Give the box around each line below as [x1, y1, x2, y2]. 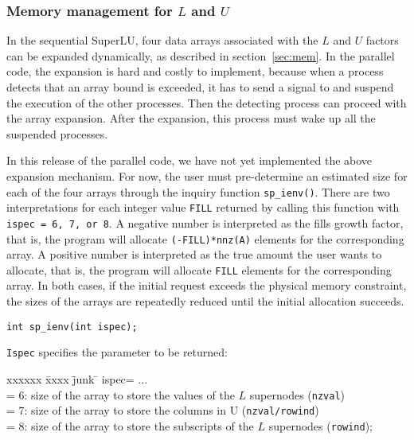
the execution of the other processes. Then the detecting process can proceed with [6, 94, 407, 111]
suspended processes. [6, 125, 108, 142]
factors [365, 32, 399, 49]
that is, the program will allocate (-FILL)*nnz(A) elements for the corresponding [6, 230, 404, 247]
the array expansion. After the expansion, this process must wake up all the [6, 110, 376, 127]
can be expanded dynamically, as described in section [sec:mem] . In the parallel [6, 47, 395, 64]
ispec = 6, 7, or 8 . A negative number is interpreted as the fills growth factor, [6, 214, 404, 231]
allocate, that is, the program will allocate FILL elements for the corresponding [6, 261, 392, 278]
